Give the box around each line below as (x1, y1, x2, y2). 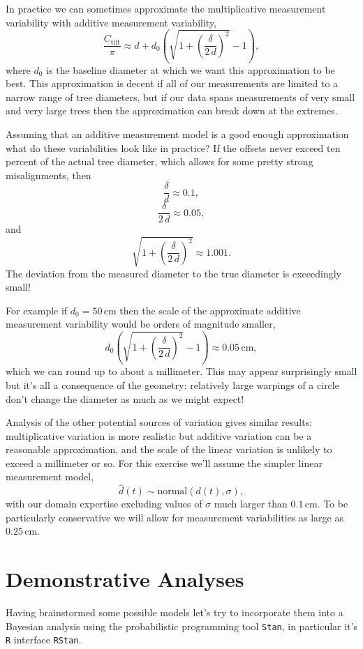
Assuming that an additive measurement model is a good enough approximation (6, 126, 349, 141)
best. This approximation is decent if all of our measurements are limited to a (6, 76, 339, 91)
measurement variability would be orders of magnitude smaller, (6, 316, 276, 331)
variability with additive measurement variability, (6, 15, 217, 29)
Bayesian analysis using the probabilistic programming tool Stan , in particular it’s (6, 618, 357, 633)
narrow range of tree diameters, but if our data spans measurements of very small (6, 89, 355, 104)
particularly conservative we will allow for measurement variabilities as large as (6, 510, 344, 524)
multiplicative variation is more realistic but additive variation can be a (6, 428, 312, 443)
